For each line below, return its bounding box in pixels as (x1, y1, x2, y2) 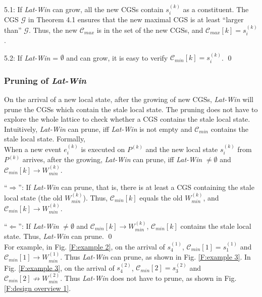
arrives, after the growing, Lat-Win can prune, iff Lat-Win (22, 154, 202, 165)
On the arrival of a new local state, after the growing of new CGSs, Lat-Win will (4, 94, 253, 105)
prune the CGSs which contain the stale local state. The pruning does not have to (4, 104, 258, 114)
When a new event (4, 143, 62, 154)
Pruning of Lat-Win (4, 74, 86, 86)
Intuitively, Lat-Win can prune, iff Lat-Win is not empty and (4, 123, 192, 134)
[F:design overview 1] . (4, 283, 71, 293)
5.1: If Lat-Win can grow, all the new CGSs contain (4, 4, 164, 14)
